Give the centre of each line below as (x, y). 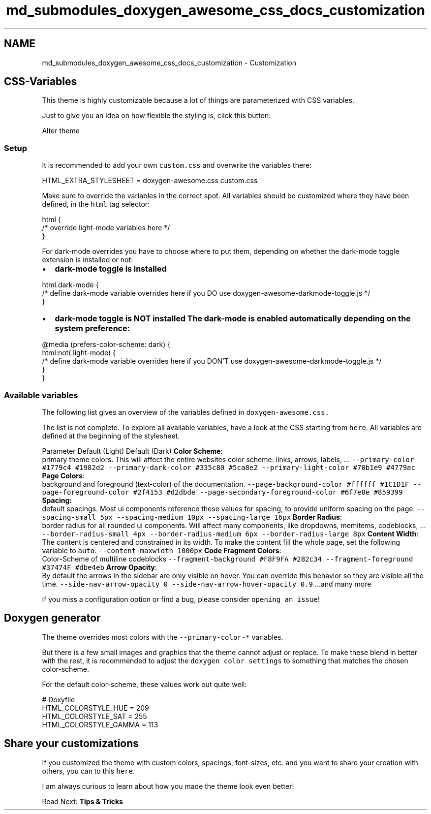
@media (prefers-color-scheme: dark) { (106, 344)
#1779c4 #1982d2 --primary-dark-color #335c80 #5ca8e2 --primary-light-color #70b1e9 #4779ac (229, 467)
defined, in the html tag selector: (96, 204)
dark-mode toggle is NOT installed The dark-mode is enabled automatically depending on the (233, 319)
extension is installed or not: (88, 260)
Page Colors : (63, 475)
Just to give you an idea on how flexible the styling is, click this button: (156, 116)
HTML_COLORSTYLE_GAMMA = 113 (100, 724)
